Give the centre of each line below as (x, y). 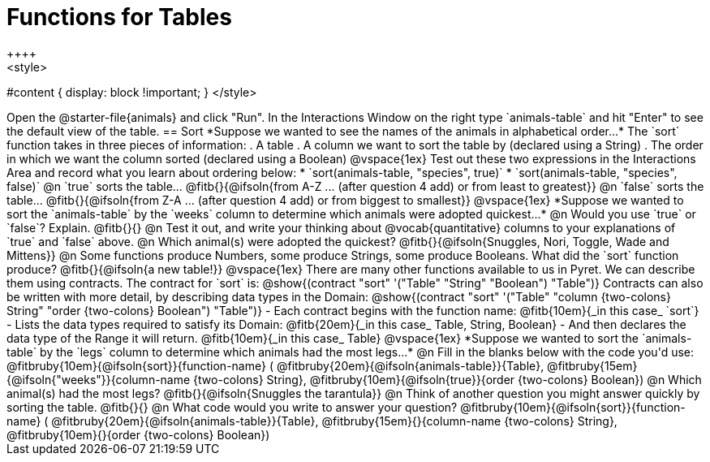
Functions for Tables (119, 17)
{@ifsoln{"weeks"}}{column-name (99, 379)
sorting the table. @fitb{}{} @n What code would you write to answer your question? (232, 407)
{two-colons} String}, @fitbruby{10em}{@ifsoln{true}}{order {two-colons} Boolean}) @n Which (448, 379)
